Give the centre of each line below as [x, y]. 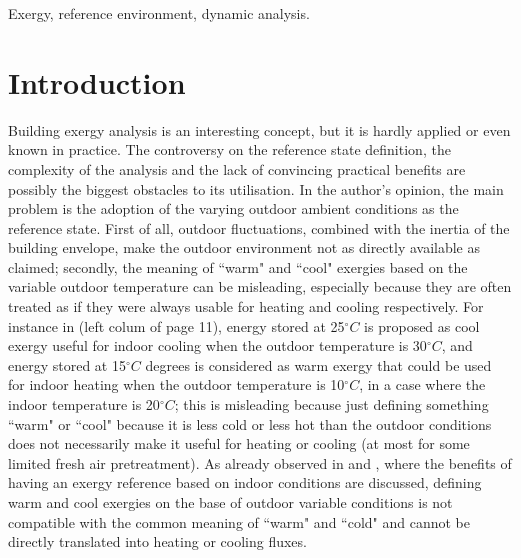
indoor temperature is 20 [84, 404]
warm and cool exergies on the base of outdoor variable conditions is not [230, 502]
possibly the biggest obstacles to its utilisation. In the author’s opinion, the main [256, 188]
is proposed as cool [422, 325]
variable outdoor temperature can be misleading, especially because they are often [260, 286]
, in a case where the [422, 384]
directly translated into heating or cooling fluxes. [157, 541]
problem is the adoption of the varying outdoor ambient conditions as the [233, 208]
